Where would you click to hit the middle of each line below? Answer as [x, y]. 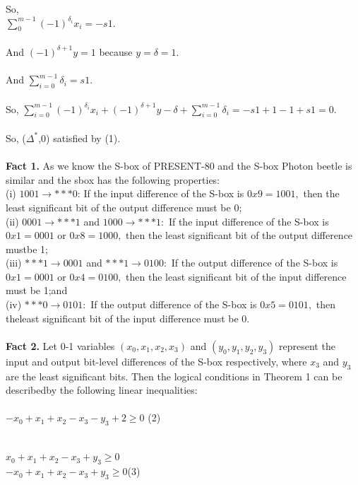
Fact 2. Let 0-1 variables [60, 345]
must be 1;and [37, 290]
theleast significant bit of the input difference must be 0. [128, 318]
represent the [307, 345]
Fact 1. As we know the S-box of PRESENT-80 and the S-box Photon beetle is [179, 166]
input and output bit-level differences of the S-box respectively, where [156, 361]
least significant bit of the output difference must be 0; [124, 207]
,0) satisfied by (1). [79, 138]
